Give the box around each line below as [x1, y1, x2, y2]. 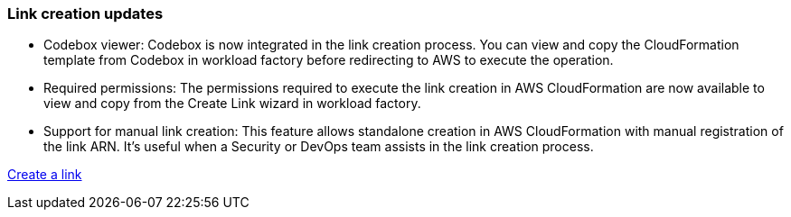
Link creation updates [7, 5, 164, 23]
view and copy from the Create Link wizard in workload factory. [43, 95, 421, 112]
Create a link [7, 167, 82, 183]
